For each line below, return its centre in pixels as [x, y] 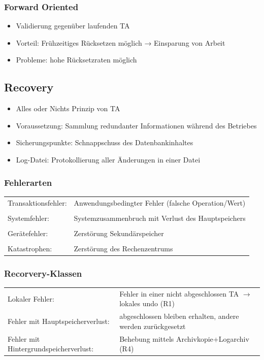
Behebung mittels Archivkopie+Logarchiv [184, 338]
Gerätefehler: [28, 233]
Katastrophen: [30, 248]
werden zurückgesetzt [153, 326]
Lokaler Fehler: [31, 298]
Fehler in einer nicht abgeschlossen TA [179, 293]
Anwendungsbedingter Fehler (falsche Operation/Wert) [160, 202]
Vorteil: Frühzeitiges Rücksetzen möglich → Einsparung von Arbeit [121, 42]
